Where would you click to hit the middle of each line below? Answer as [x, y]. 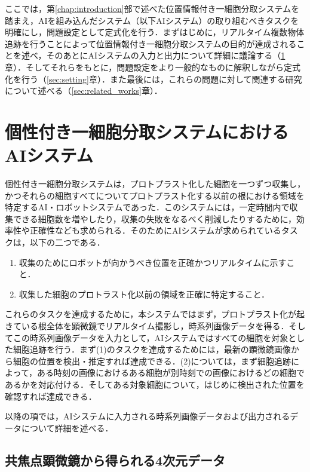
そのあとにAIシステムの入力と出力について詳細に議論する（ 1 [166, 55]
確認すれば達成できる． [51, 396]
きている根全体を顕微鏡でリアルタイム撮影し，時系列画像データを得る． [147, 326]
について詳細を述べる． [67, 427]
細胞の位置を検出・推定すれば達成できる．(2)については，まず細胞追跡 [152, 361]
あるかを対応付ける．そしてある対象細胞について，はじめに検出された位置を [155, 384]
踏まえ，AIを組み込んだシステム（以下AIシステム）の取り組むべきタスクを [152, 20]
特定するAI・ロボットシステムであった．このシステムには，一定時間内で [147, 207]
